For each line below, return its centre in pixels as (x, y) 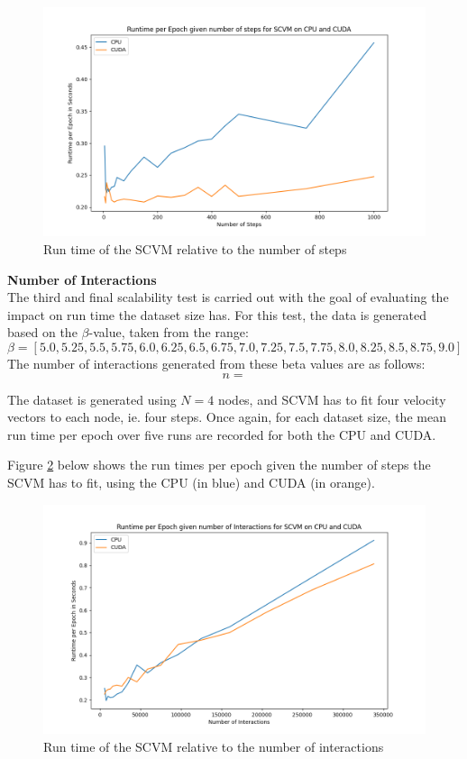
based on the (42, 332)
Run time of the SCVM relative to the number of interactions (214, 746)
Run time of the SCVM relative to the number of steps (195, 248)
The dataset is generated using (92, 399)
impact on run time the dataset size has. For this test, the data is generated (217, 314)
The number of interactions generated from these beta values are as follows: (216, 363)
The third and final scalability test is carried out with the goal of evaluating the (228, 297)
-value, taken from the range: (169, 332)
